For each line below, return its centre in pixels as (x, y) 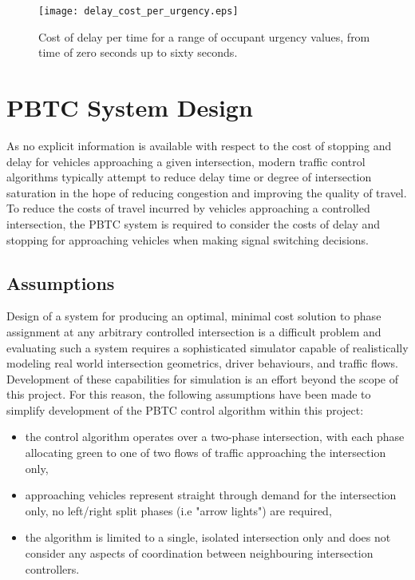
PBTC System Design (130, 107)
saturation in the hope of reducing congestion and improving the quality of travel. (207, 192)
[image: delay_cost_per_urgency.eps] (138, 11)
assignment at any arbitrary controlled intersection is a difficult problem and (194, 331)
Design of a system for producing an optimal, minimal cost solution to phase (194, 316)
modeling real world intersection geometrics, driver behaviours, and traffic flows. (203, 363)
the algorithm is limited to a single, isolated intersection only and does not (208, 537)
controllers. (52, 568)
